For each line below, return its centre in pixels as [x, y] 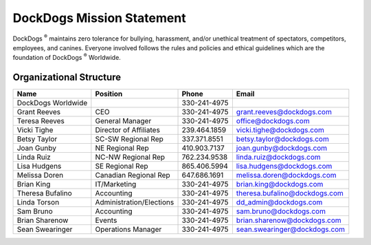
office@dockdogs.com [273, 121]
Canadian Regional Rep [133, 175]
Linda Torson [38, 202]
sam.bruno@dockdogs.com [281, 211]
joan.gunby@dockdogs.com [282, 148]
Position [109, 94]
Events [106, 220]
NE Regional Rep [122, 148]
